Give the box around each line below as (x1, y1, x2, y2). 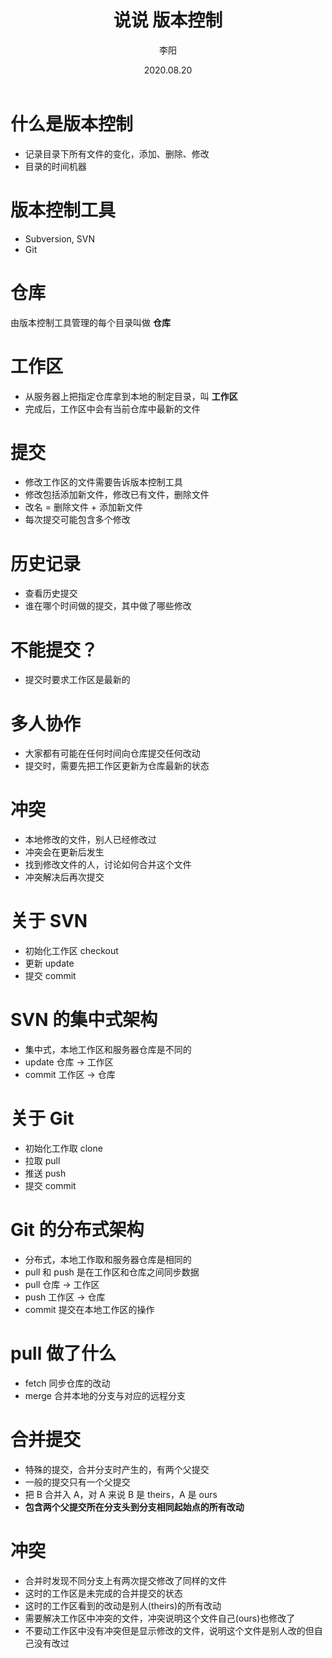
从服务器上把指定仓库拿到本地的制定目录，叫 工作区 (24, 390, 238, 402)
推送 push (24, 1167, 67, 1179)
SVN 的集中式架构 (10, 1009, 158, 1031)
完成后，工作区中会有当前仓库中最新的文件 (24, 402, 201, 415)
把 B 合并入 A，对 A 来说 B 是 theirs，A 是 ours (24, 1488, 218, 1500)
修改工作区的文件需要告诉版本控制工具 (24, 476, 183, 488)
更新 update (24, 957, 75, 970)
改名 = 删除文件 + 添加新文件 (24, 501, 144, 513)
